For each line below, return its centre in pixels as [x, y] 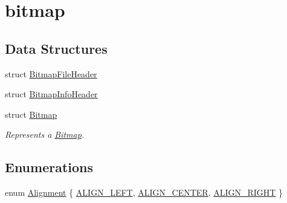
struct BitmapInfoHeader [51, 94]
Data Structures [56, 48]
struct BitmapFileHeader [51, 73]
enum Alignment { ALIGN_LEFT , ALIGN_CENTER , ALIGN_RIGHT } [144, 192]
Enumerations [49, 167]
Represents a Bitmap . [45, 134]
